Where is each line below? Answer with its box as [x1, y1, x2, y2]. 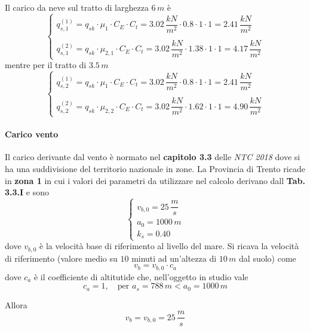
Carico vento [5, 128, 59, 140]
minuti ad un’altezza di [131, 252, 217, 264]
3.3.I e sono [5, 186, 49, 198]
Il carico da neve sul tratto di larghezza [5, 1, 149, 13]
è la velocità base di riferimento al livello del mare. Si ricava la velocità [39, 240, 299, 252]
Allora [5, 298, 27, 311]
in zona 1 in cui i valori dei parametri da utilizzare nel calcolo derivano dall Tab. [5, 174, 305, 186]
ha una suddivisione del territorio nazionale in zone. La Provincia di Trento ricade [5, 162, 305, 174]
